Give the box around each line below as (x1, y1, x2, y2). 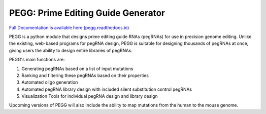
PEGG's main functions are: (9, 57, 65, 63)
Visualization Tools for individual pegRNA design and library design (21, 93, 158, 99)
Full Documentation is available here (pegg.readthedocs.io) (9, 25, 129, 31)
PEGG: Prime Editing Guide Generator (9, 7, 165, 18)
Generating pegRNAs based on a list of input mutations (21, 66, 133, 72)
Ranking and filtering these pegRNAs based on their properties (21, 72, 149, 78)
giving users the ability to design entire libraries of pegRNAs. (9, 47, 133, 53)
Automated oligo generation (21, 79, 78, 85)
